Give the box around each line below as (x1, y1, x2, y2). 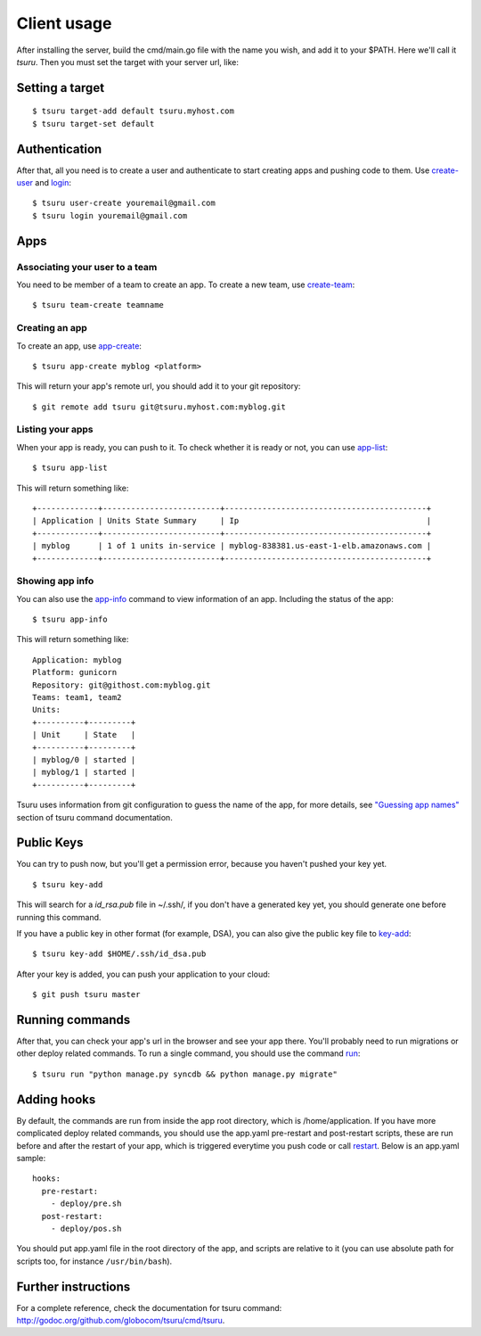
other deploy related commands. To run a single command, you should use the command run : (16, 1048, 361, 1059)
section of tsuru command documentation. (16, 812, 173, 822)
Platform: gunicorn (32, 667, 118, 678)
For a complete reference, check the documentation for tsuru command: (16, 1302, 282, 1313)
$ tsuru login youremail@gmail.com (32, 210, 188, 220)
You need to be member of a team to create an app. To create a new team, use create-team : (16, 279, 355, 290)
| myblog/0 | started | (32, 755, 136, 764)
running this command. (16, 911, 102, 922)
